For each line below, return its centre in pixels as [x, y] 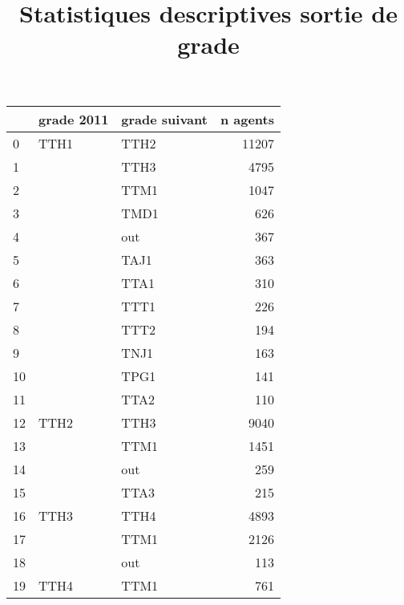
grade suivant [164, 119]
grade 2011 [74, 119]
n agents [247, 119]
